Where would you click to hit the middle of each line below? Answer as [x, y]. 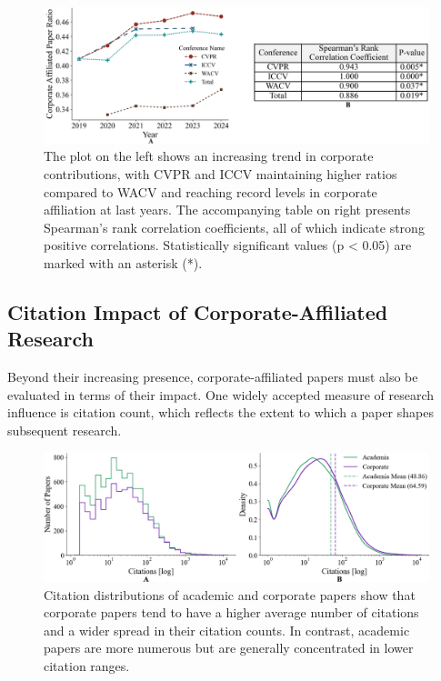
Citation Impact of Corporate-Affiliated [198, 312]
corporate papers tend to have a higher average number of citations [231, 612]
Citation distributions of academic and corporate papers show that [230, 594]
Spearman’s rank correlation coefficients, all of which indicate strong [234, 227]
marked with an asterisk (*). [123, 263]
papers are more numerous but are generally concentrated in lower [229, 648]
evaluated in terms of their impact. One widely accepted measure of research [220, 394]
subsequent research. [65, 431]
